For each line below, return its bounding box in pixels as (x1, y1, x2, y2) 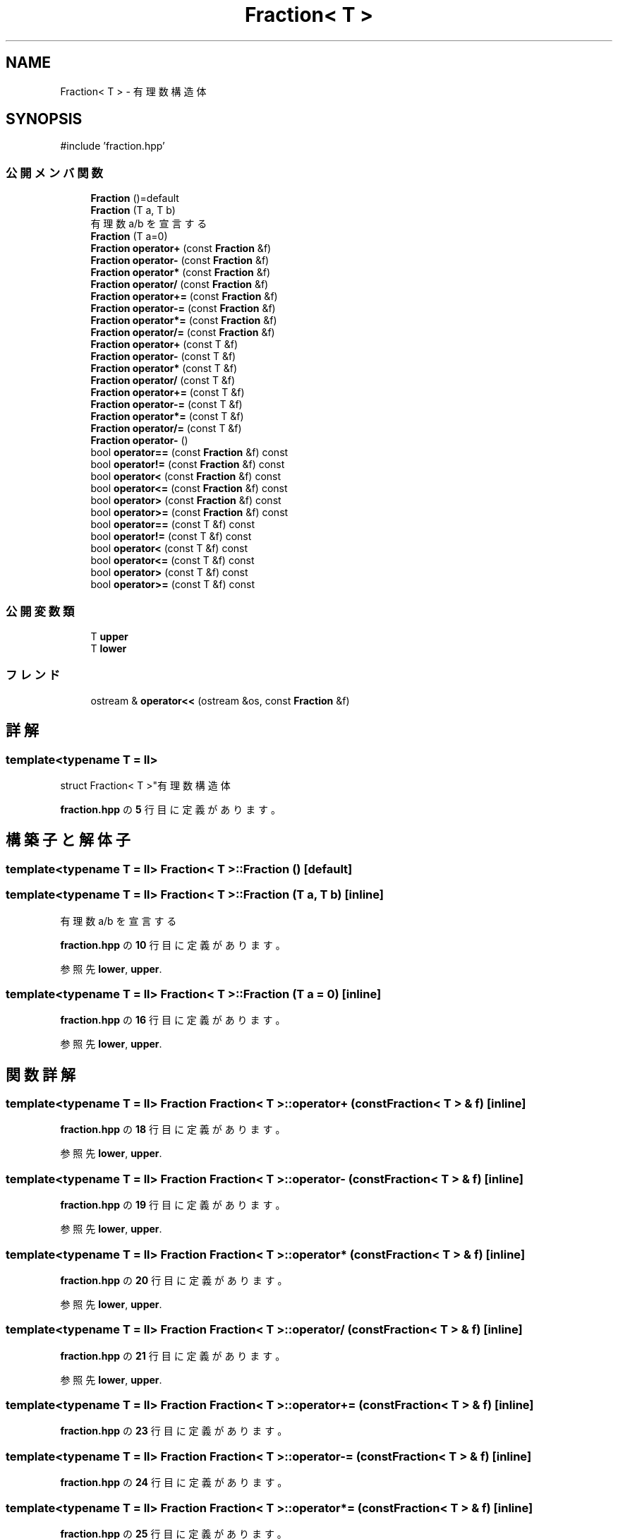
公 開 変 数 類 (6, 604, 75, 618)
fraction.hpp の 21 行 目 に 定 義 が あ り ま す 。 (60, 1349, 286, 1362)
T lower (90, 642, 127, 654)
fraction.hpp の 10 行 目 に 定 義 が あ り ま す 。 (60, 938, 286, 951)
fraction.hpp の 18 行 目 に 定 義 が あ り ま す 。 (60, 1123, 286, 1136)
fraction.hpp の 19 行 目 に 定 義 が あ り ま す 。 (60, 1199, 286, 1211)
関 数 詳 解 (6, 1065, 75, 1084)
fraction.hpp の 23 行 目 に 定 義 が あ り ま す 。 (60, 1425, 288, 1437)
